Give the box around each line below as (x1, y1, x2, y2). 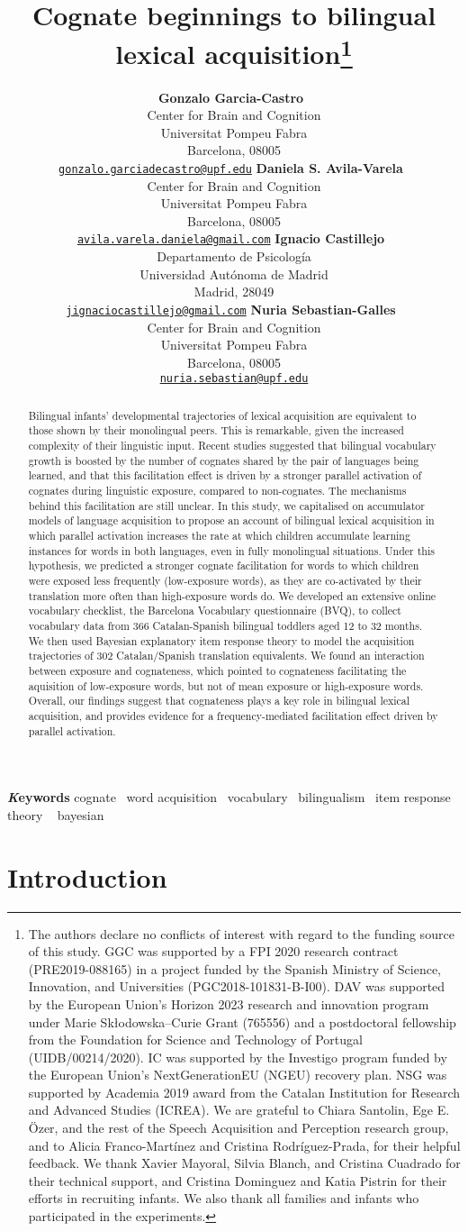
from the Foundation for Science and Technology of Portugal (28, 1030, 363, 1049)
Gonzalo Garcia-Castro (157, 87, 304, 106)
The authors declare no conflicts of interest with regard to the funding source (28, 924, 454, 943)
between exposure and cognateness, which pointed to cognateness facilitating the (28, 662, 407, 678)
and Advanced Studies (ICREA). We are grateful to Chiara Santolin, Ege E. (28, 1100, 450, 1119)
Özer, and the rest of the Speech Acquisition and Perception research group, (28, 1118, 449, 1137)
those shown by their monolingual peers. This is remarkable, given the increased (28, 423, 404, 438)
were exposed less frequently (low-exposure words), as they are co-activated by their (28, 573, 422, 588)
